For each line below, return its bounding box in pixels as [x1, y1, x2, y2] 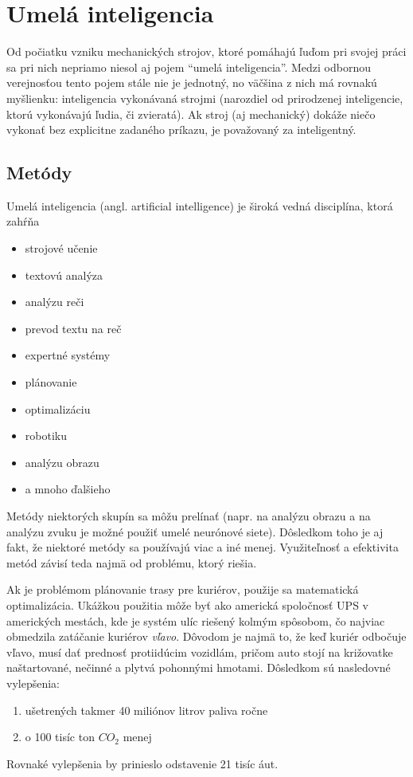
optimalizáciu [25, 400, 91, 417]
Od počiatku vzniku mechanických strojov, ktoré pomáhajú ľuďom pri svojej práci [6, 43, 407, 60]
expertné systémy [25, 347, 111, 363]
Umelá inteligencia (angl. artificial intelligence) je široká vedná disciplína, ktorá [6, 197, 393, 214]
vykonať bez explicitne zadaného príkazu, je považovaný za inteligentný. [6, 121, 357, 138]
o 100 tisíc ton [25, 728, 95, 745]
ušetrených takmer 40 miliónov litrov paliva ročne [25, 701, 268, 718]
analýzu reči [25, 293, 84, 310]
